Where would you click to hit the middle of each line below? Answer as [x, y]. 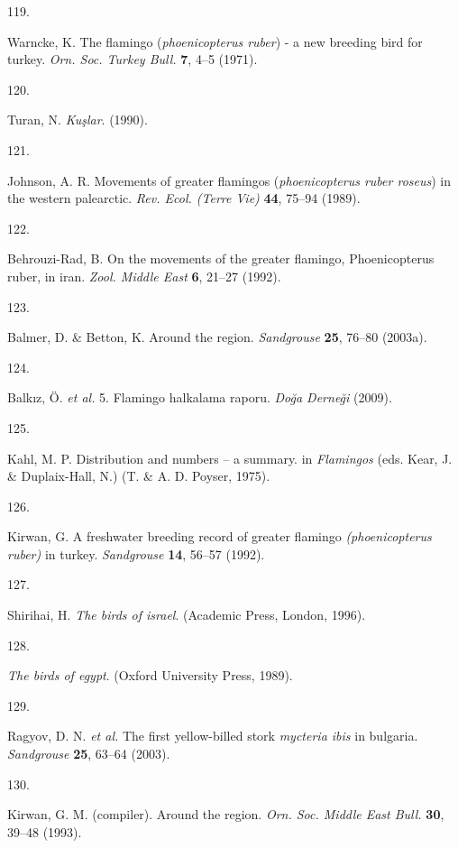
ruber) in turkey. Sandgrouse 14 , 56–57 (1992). [136, 553]
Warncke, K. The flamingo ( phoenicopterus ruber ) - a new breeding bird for [215, 41]
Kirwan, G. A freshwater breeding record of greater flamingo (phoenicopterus [220, 536]
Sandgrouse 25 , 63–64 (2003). [89, 754]
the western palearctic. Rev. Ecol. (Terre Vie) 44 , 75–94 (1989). [184, 198]
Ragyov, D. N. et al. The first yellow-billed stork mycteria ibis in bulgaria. [213, 736]
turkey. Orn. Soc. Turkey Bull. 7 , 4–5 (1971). [133, 59]
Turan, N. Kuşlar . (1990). [78, 120]
